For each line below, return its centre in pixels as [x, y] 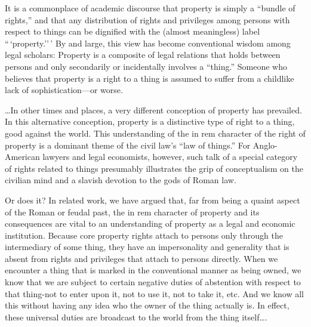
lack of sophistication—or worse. [64, 90]
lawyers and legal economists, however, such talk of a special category [170, 157]
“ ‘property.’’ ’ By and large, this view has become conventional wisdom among [148, 43]
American [22, 157]
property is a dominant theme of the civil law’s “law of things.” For [128, 145]
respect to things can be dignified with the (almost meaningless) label [133, 31]
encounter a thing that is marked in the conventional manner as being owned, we [153, 270]
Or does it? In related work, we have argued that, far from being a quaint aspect [153, 200]
